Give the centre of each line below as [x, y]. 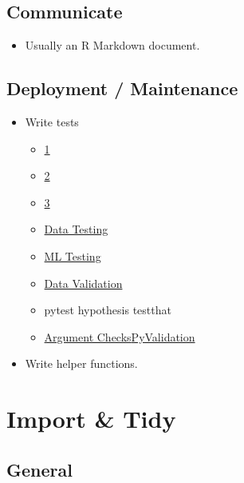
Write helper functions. [81, 363]
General [39, 469]
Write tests [52, 122]
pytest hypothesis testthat [108, 310]
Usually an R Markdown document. [112, 45]
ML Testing [73, 255]
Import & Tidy [91, 419]
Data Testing [76, 229]
